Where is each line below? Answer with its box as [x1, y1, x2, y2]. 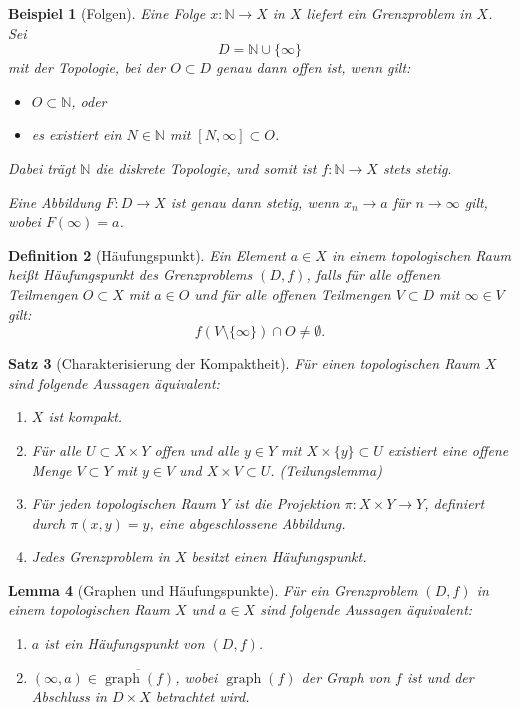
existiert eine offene [387, 439, 509, 460]
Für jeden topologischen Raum [31, 493, 217, 514]
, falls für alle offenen [306, 264, 441, 285]
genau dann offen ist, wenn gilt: [216, 57, 411, 78]
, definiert [424, 493, 485, 514]
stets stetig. [382, 157, 452, 178]
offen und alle [154, 439, 239, 460]
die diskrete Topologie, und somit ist [95, 157, 317, 178]
